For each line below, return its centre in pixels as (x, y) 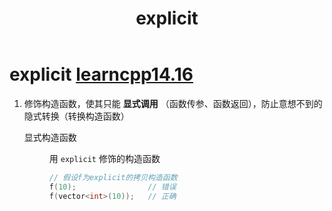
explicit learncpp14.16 (101, 74)
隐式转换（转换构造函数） (76, 116)
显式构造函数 (50, 137)
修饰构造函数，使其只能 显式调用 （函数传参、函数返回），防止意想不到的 (173, 103)
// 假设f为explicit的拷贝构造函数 (113, 177)
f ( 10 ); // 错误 (112, 187)
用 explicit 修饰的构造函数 (104, 158)
